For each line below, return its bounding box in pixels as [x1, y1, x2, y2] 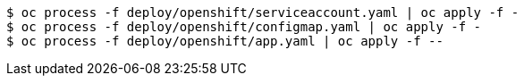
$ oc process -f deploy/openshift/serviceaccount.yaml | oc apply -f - [6, 5, 520, 20]
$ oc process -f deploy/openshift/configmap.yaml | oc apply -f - [6, 20, 482, 34]
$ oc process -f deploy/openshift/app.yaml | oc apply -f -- [6, 34, 444, 48]
